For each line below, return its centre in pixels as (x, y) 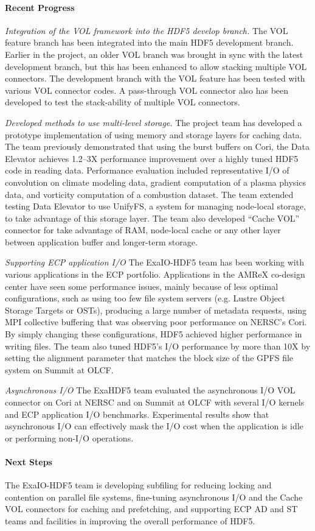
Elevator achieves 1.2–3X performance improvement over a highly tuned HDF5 (152, 158)
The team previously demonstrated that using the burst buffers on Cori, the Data (157, 146)
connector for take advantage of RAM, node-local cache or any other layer (143, 230)
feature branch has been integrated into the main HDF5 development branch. (149, 42)
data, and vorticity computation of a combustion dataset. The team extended (149, 194)
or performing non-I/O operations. (69, 438)
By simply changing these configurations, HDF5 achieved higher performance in (154, 334)
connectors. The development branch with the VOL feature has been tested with (155, 78)
